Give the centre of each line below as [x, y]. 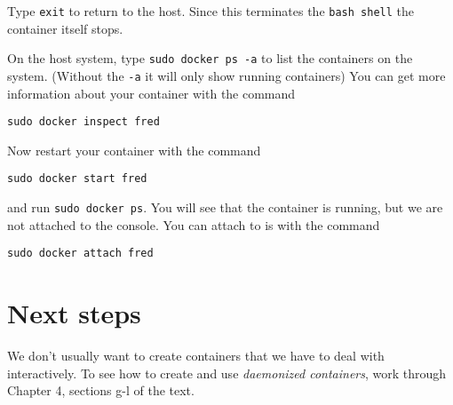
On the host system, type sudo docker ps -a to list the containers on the [210, 58]
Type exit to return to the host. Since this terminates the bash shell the [211, 11]
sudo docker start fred [77, 179]
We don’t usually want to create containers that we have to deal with [196, 356]
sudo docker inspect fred [83, 122]
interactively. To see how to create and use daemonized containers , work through [227, 373]
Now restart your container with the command [134, 150]
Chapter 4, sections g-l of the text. [101, 390]
